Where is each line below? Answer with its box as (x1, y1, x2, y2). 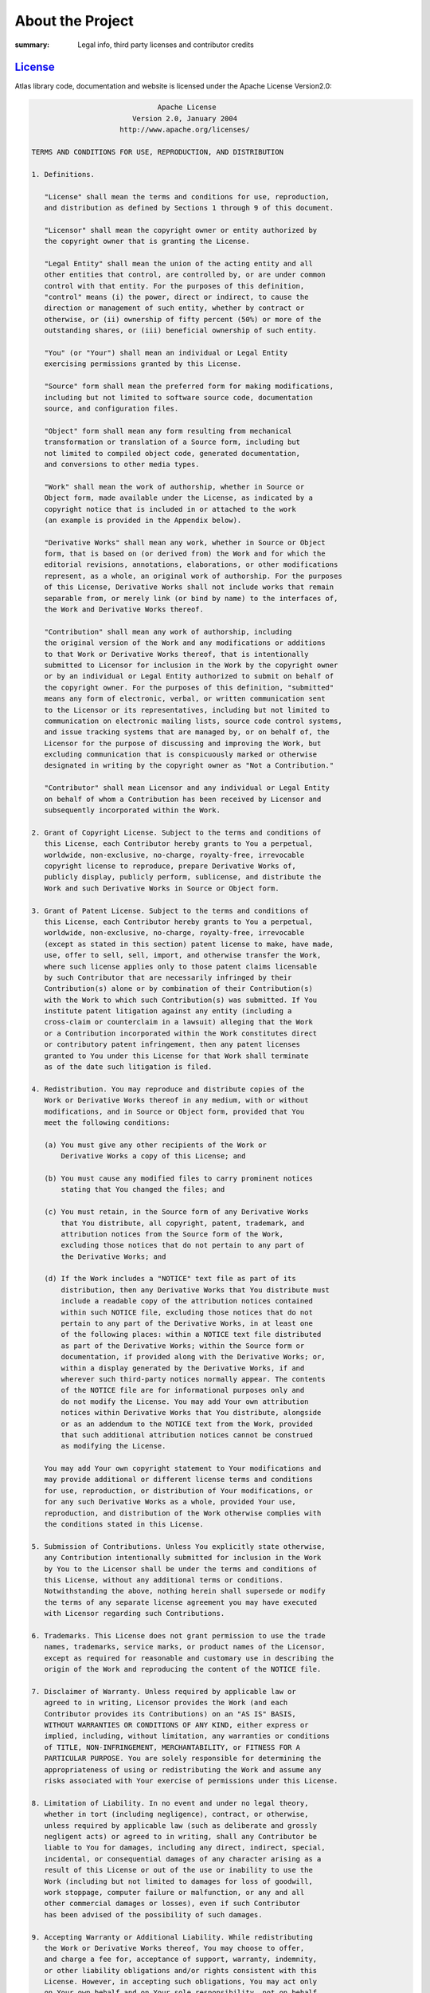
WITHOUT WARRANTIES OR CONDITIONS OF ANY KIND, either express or (44, 1720, 309, 1730)
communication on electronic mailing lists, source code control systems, (44, 716, 342, 725)
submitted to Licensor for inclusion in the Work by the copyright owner (44, 660, 338, 670)
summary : (14, 40, 50, 49)
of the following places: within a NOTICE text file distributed (61, 1330, 322, 1339)
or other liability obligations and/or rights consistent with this (44, 1966, 318, 1975)
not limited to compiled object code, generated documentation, (44, 449, 301, 458)
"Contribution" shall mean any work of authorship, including (44, 627, 292, 636)
